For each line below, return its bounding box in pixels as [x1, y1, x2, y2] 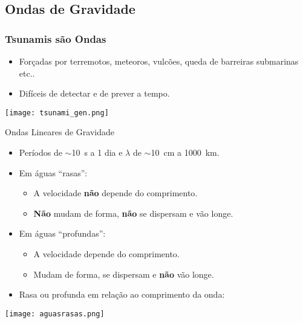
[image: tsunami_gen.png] [5, 108, 109, 117]
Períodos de [19, 146, 62, 159]
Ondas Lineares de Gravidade [5, 126, 114, 138]
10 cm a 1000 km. [151, 146, 220, 159]
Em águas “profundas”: [19, 227, 106, 240]
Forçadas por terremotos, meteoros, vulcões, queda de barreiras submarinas [19, 55, 299, 67]
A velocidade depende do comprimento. [33, 248, 180, 260]
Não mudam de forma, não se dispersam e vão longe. [33, 206, 233, 219]
